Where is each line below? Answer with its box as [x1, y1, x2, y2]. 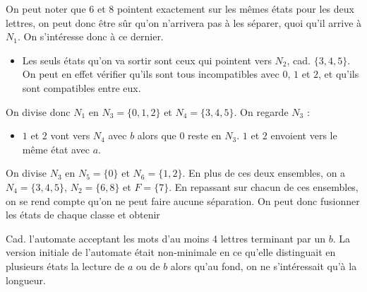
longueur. [6, 272, 46, 287]
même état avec [22, 141, 90, 156]
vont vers [50, 128, 90, 143]
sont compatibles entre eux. [22, 80, 141, 95]
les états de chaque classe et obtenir [6, 207, 160, 222]
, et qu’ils [318, 66, 359, 81]
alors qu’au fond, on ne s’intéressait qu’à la [170, 258, 357, 273]
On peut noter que [6, 1, 86, 16]
